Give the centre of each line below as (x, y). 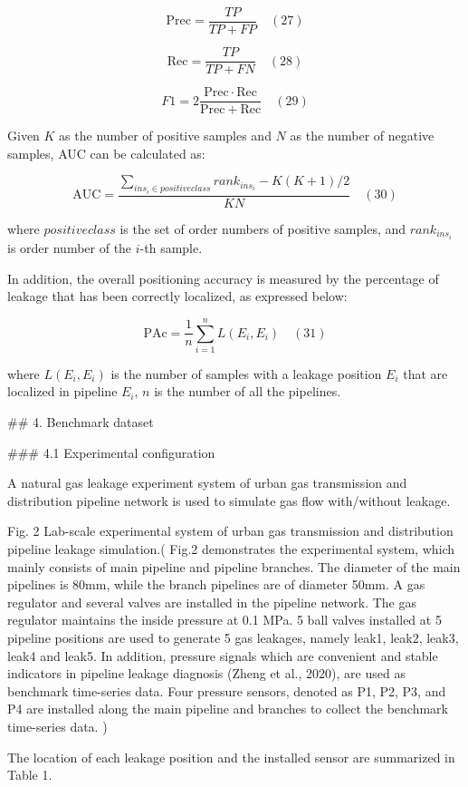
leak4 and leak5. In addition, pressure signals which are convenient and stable (223, 655)
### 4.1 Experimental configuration (111, 452)
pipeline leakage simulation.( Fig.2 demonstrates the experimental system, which (231, 549)
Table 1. (30, 775)
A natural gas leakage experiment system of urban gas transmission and (207, 483)
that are (425, 373)
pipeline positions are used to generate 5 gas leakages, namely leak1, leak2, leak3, (233, 637)
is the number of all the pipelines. (248, 391)
